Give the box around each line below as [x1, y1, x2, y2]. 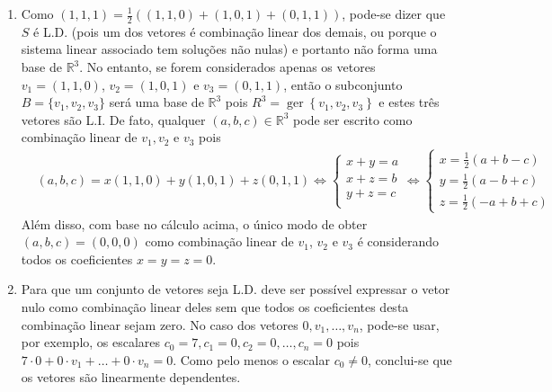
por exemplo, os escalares [21, 333, 161, 352]
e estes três [378, 93, 440, 111]
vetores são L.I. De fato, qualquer [21, 110, 206, 129]
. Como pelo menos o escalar [173, 350, 330, 369]
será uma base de [109, 93, 204, 111]
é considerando [357, 232, 440, 251]
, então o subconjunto [283, 75, 403, 94]
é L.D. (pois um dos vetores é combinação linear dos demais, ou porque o [33, 22, 437, 40]
